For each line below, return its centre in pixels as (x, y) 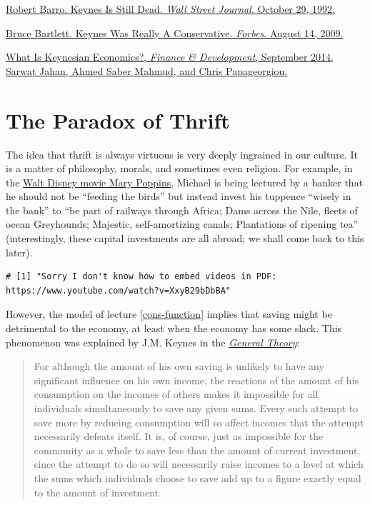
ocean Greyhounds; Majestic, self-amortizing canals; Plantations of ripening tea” (182, 224)
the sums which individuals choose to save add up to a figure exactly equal (197, 477)
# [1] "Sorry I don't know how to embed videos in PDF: (141, 277)
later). (19, 252)
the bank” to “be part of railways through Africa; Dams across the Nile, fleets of (182, 210)
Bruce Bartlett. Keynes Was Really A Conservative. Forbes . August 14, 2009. (175, 32)
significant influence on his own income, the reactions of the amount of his (196, 380)
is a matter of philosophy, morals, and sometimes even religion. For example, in (179, 168)
